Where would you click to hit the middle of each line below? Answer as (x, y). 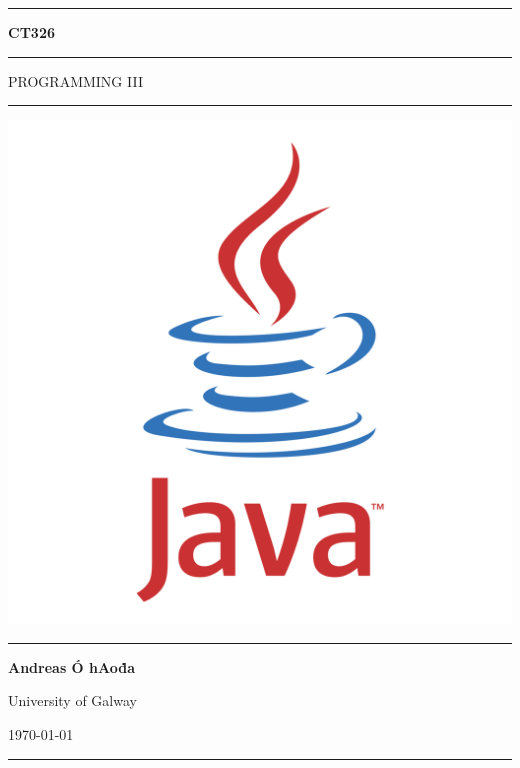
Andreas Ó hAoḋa (72, 666)
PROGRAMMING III (75, 80)
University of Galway (72, 700)
